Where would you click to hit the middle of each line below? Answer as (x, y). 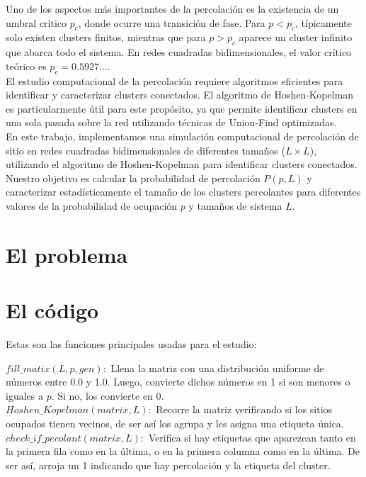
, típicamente (324, 22)
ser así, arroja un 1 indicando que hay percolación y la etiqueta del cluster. (168, 465)
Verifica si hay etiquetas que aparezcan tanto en (252, 437)
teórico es (26, 66)
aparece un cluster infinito (296, 37)
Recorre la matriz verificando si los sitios (244, 409)
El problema (67, 254)
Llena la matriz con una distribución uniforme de (217, 367)
